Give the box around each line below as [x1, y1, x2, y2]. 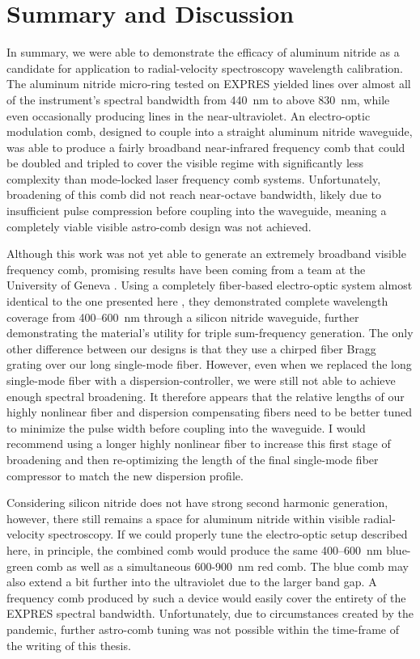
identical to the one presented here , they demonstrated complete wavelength [6, 293, 388, 310]
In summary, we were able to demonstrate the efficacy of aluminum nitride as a [6, 44, 400, 61]
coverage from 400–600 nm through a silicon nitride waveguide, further [6, 308, 359, 325]
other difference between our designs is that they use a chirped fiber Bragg [6, 340, 376, 357]
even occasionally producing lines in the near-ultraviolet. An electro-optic [6, 107, 371, 124]
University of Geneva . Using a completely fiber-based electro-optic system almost [6, 277, 413, 294]
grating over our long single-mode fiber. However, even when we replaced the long [6, 356, 412, 373]
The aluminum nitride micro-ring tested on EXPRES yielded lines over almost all [6, 75, 411, 92]
